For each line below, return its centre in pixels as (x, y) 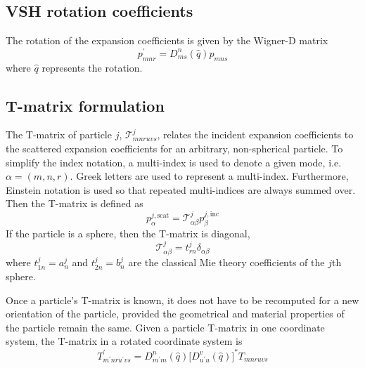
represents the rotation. (92, 67)
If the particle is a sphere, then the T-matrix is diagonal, (128, 233)
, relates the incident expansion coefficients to (255, 134)
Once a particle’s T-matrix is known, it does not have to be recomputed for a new (182, 300)
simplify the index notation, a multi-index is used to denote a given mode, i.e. (174, 162)
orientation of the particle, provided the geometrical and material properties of (175, 314)
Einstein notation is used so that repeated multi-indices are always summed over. (181, 189)
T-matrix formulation (85, 105)
